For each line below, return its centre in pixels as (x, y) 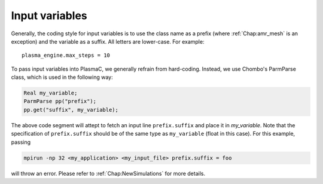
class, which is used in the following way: (62, 77)
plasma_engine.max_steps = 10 (66, 56)
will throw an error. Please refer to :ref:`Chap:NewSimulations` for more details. (108, 173)
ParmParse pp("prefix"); (60, 101)
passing (21, 142)
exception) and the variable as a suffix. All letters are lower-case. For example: (108, 41)
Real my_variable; (51, 93)
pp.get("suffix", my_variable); (71, 110)
